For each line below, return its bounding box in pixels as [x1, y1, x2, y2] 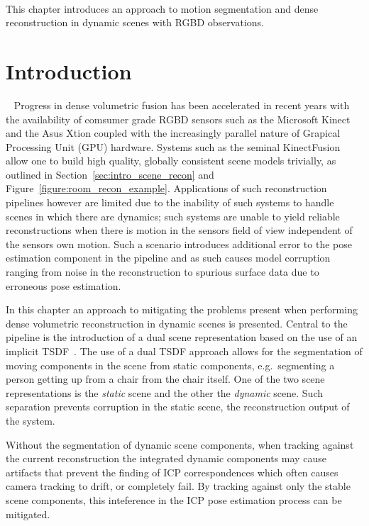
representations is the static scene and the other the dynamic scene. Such [6, 385, 324, 400]
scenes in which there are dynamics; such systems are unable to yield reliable [6, 208, 340, 223]
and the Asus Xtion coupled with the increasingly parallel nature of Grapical [6, 125, 341, 140]
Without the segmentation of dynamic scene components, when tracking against [6, 437, 354, 452]
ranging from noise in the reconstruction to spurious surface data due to [6, 264, 319, 279]
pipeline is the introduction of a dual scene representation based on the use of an [6, 330, 358, 345]
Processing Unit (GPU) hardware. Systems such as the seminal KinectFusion [6, 139, 341, 154]
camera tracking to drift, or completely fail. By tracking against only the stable [6, 479, 351, 493]
